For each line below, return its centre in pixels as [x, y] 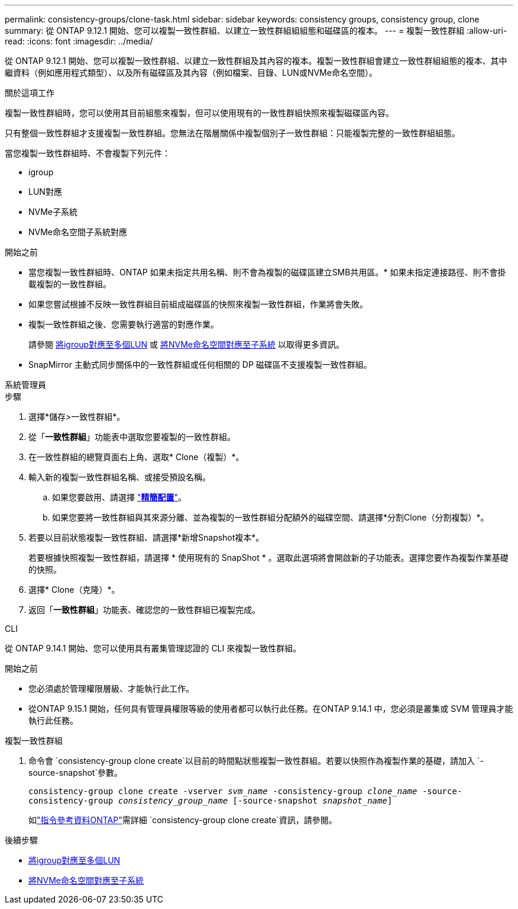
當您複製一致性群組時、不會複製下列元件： [88, 153]
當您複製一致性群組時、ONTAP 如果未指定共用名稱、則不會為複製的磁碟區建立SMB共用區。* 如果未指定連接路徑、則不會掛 [267, 272]
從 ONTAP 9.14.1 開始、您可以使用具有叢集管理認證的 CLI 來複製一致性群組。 [153, 648]
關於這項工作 [30, 93]
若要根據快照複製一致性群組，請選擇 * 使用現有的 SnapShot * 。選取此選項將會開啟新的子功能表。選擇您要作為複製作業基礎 [268, 558]
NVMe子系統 [53, 212]
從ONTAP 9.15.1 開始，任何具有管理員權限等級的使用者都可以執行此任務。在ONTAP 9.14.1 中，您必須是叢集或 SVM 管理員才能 [271, 709]
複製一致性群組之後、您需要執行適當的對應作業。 [124, 324]
